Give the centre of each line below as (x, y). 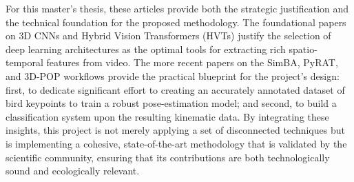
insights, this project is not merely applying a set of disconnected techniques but (175, 130)
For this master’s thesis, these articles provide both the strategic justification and (177, 8)
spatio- (303, 49)
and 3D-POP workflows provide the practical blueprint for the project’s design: (173, 75)
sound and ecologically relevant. (73, 171)
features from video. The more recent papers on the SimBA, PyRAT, (192, 62)
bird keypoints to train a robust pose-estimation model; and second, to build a (171, 103)
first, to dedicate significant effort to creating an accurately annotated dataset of (175, 89)
